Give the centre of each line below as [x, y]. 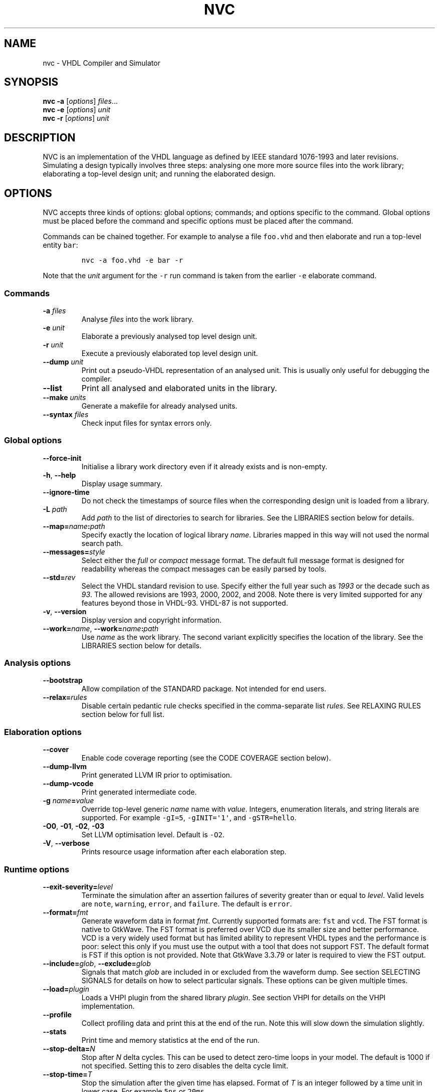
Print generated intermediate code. [139, 792]
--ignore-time [66, 492]
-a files [54, 310]
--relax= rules [65, 697]
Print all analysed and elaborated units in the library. [179, 388]
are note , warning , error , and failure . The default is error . [187, 903]
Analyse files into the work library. [138, 319]
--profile [57, 1014]
